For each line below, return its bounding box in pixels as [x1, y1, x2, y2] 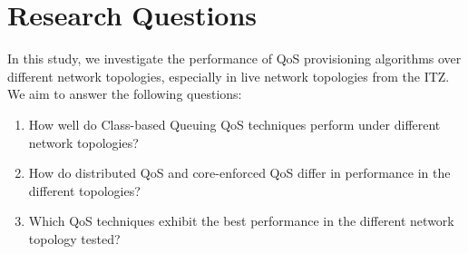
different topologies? [28, 181, 141, 200]
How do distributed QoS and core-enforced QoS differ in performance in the [28, 163, 451, 182]
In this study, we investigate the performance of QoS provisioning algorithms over [7, 49, 462, 68]
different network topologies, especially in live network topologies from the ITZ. [7, 66, 450, 85]
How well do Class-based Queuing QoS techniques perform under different [28, 114, 441, 133]
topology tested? [28, 229, 121, 248]
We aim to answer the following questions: [7, 84, 242, 103]
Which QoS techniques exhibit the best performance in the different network [28, 211, 454, 230]
